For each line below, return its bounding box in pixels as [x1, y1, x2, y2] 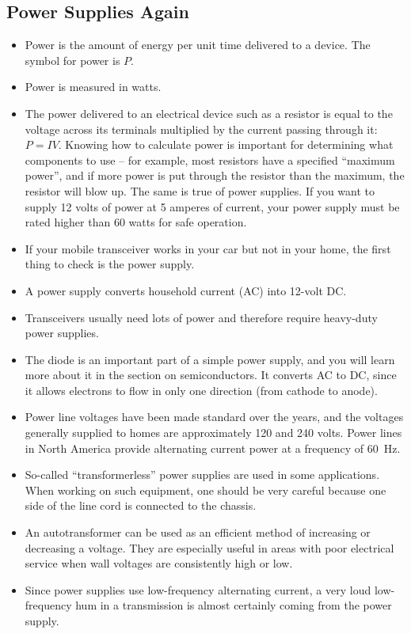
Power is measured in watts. [25, 78, 162, 95]
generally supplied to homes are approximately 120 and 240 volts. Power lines [25, 424, 402, 441]
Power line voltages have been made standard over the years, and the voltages [25, 408, 404, 425]
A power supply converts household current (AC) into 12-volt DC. [25, 282, 347, 298]
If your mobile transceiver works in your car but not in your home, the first [25, 240, 391, 256]
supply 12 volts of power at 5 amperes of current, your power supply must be [25, 198, 400, 214]
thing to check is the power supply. [25, 256, 195, 272]
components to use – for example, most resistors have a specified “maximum [25, 151, 395, 168]
